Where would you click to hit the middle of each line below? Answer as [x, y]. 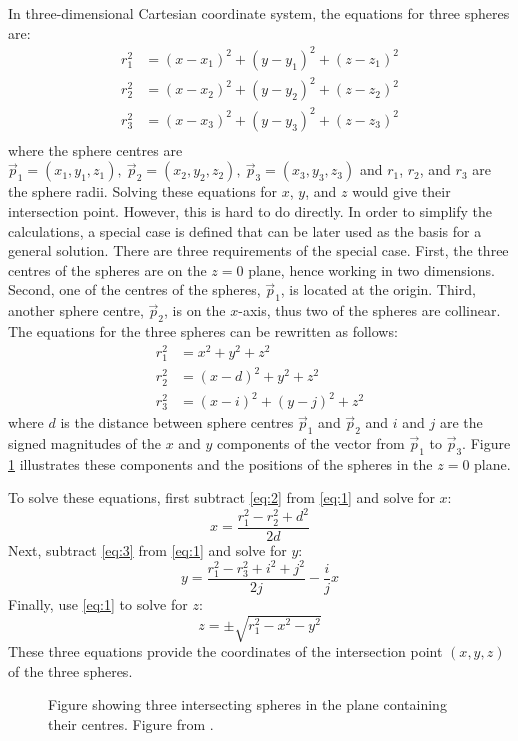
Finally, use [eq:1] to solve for [98, 603]
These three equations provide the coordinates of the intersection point [225, 651]
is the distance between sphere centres [177, 422]
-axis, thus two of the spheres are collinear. [369, 310]
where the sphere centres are [95, 149]
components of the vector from [311, 443]
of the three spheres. [70, 670]
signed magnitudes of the [84, 443]
